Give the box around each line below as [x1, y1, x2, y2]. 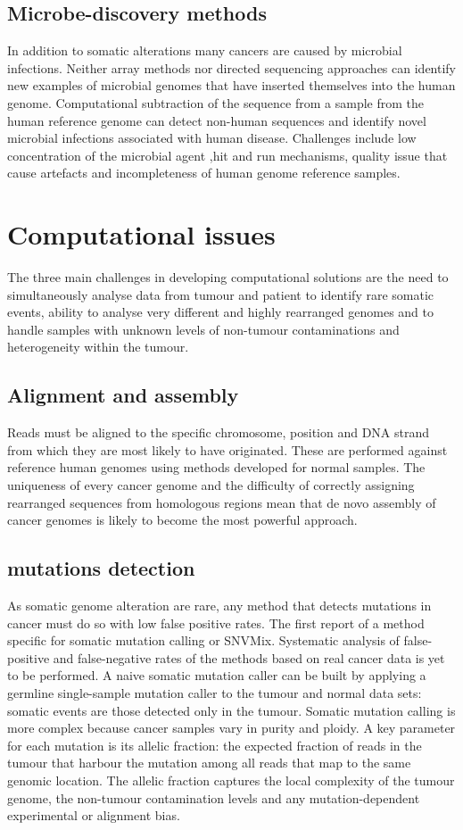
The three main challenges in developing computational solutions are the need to [7, 268, 449, 286]
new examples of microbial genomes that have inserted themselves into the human [7, 76, 456, 95]
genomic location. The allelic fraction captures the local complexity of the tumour [7, 770, 455, 789]
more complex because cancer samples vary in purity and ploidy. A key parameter [7, 718, 456, 737]
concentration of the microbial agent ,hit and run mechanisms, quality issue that [7, 145, 448, 164]
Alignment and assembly [7, 381, 239, 409]
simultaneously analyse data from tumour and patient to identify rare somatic [7, 285, 434, 303]
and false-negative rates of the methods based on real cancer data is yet [53, 648, 445, 667]
